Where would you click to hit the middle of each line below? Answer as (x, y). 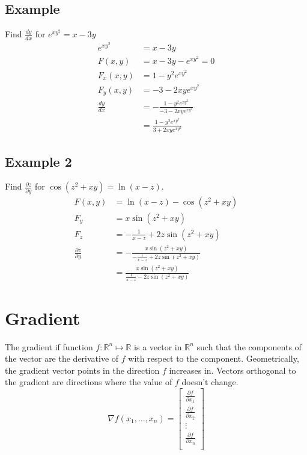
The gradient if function (49, 346)
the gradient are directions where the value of (89, 382)
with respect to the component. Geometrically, (214, 358)
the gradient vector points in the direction (82, 370)
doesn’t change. (210, 382)
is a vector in (158, 346)
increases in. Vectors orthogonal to (233, 370)
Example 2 (38, 161)
